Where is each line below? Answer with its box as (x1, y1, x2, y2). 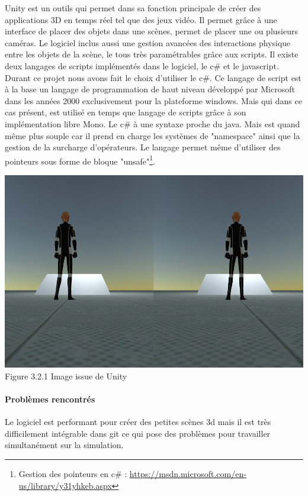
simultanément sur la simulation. (5, 439, 124, 451)
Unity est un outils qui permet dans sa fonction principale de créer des (5, 2, 261, 14)
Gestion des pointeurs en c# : (18, 467, 127, 479)
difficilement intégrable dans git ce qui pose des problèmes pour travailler (5, 427, 271, 439)
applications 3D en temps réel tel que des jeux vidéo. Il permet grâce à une (5, 13, 277, 25)
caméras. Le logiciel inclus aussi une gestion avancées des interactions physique (5, 36, 291, 49)
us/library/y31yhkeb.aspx (18, 479, 112, 491)
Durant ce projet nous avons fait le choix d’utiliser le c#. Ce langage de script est (5, 71, 301, 83)
